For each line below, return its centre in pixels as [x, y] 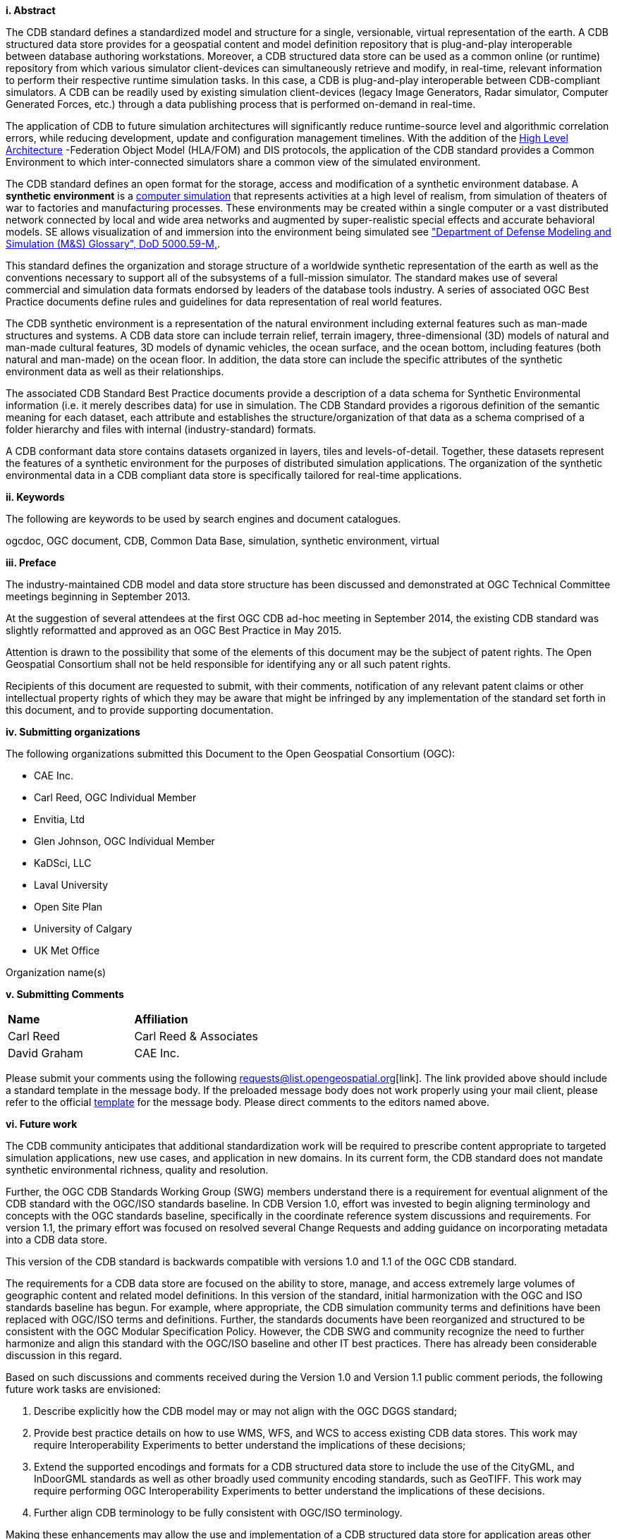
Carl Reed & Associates [196, 1036]
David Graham [45, 1053]
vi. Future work [42, 1124]
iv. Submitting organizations [73, 732]
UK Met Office [67, 950]
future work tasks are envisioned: [83, 1389]
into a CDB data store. [57, 1240]
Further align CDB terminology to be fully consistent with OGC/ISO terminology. [218, 1513]
